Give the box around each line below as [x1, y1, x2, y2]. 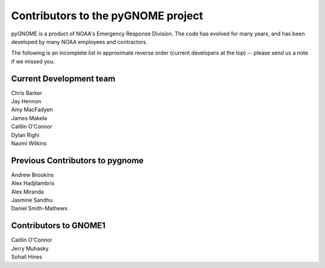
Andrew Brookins [11, 171, 54, 178]
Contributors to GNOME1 [11, 221, 106, 231]
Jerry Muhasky [11, 245, 49, 252]
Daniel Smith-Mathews [11, 205, 68, 212]
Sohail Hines [11, 253, 42, 261]
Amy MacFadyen [11, 106, 54, 114]
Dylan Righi [11, 131, 40, 138]
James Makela [11, 114, 48, 121]
